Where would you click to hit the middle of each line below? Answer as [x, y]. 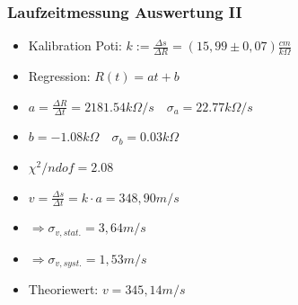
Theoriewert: [63, 289]
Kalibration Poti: [75, 45]
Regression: [59, 76]
